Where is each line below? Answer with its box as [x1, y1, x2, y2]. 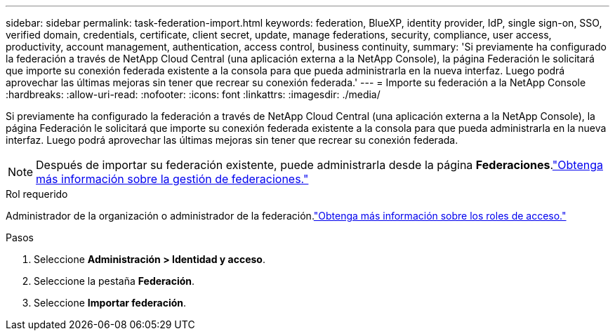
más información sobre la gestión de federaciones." [36, 172, 309, 186]
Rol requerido [6, 188, 68, 200]
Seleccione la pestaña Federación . [34, 275, 195, 287]
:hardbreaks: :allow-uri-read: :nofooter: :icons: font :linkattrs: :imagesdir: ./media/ [6, 88, 381, 100]
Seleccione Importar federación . [34, 297, 187, 309]
